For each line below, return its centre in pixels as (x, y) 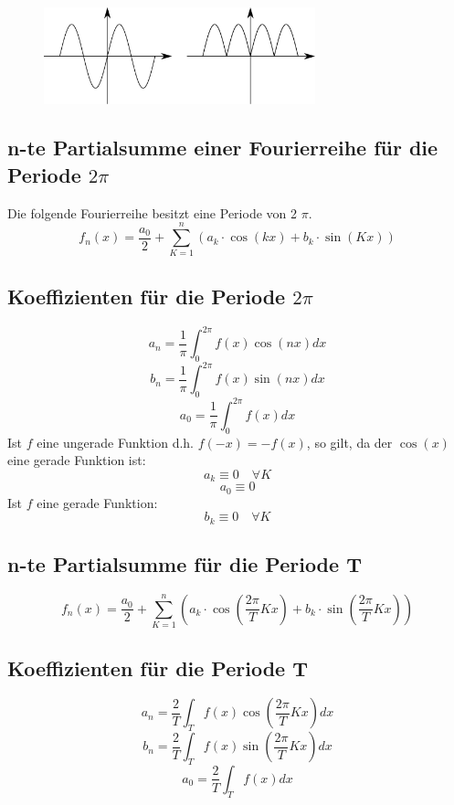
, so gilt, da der (349, 442)
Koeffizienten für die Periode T (158, 667)
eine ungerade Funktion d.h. (116, 442)
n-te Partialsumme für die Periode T (185, 564)
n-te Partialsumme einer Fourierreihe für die (223, 148)
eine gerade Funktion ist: (77, 460)
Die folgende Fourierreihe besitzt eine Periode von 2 (152, 212)
